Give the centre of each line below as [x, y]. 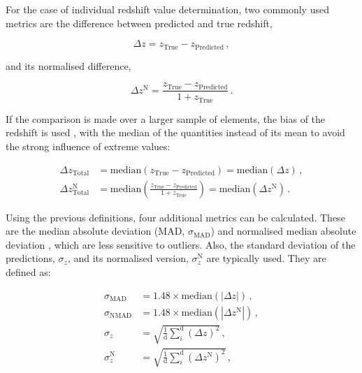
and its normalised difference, [68, 65]
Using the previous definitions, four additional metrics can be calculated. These [175, 217]
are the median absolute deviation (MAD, [95, 231]
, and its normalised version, [128, 258]
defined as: [28, 271]
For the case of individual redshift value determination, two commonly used [167, 9]
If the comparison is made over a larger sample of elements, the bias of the [166, 118]
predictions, [30, 258]
